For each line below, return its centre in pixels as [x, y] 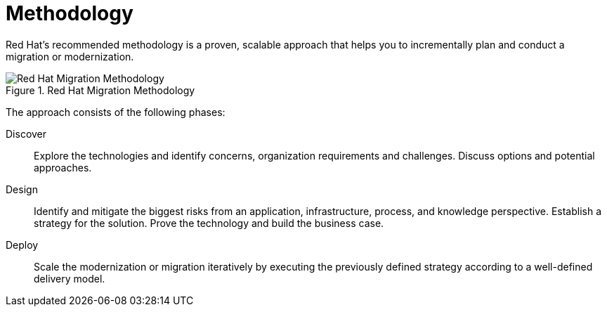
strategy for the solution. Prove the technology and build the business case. [209, 223]
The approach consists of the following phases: [116, 112]
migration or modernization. [70, 56]
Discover [26, 134]
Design [22, 189]
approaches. [63, 167]
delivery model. [70, 278]
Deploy [22, 245]
